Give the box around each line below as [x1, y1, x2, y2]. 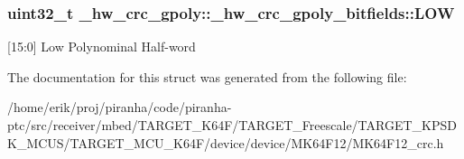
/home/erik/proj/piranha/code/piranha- [7, 98, 232, 117]
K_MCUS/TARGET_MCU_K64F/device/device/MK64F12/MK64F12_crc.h [7, 133, 444, 152]
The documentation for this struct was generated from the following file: [7, 67, 407, 86]
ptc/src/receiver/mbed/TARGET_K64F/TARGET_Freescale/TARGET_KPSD [7, 116, 457, 134]
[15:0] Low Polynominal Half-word [7, 37, 196, 56]
